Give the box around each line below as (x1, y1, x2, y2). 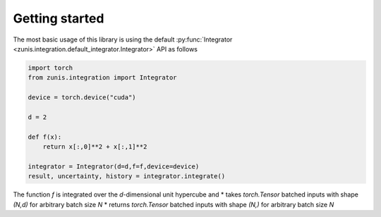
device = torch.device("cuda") (28, 94, 137, 101)
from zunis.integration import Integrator (28, 74, 177, 82)
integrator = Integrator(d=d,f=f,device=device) (28, 162, 200, 170)
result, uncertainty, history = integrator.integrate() (28, 173, 226, 180)
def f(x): (28, 132, 62, 141)
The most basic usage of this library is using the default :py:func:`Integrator (13, 35, 233, 44)
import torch (28, 63, 73, 72)
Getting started (13, 11, 104, 26)
